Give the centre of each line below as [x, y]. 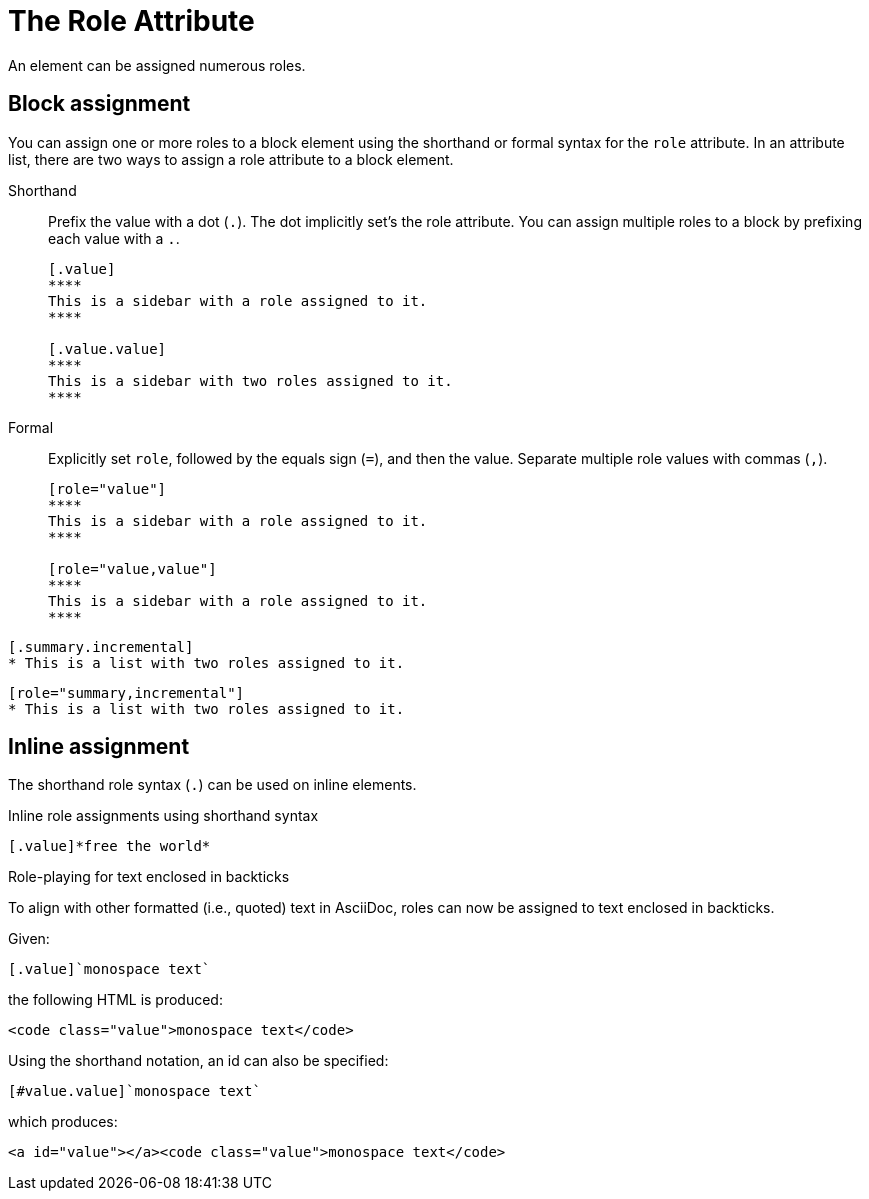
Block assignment [99, 104]
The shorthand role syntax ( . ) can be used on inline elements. [212, 785]
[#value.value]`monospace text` [134, 1091]
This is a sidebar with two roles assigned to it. [250, 380]
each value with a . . [114, 238]
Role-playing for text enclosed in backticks [149, 877]
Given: [29, 939]
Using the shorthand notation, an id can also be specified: [198, 1061]
